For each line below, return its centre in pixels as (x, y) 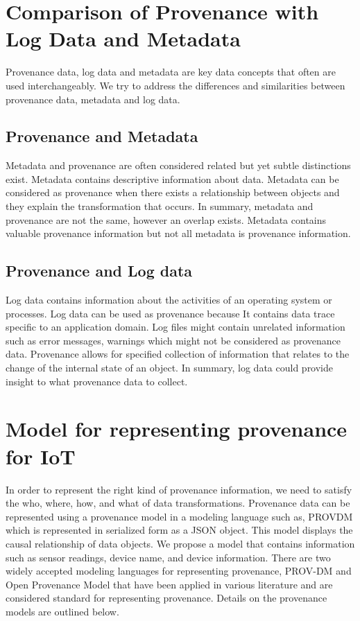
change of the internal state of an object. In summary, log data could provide (170, 368)
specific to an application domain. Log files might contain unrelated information (175, 327)
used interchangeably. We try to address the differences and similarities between (175, 85)
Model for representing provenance (177, 429)
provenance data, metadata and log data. (93, 99)
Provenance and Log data (99, 271)
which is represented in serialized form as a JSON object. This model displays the (179, 530)
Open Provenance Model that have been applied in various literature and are (169, 584)
